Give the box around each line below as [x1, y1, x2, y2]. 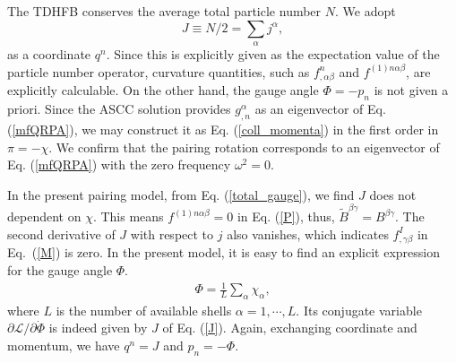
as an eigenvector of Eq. [254, 99, 386, 118]
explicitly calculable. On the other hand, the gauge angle [7, 81, 319, 99]
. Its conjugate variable [296, 300, 422, 319]
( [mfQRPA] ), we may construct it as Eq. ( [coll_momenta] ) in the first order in [7, 119, 439, 138]
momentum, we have [7, 336, 120, 355]
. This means [92, 207, 164, 225]
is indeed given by [48, 318, 148, 337]
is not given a [374, 81, 449, 99]
